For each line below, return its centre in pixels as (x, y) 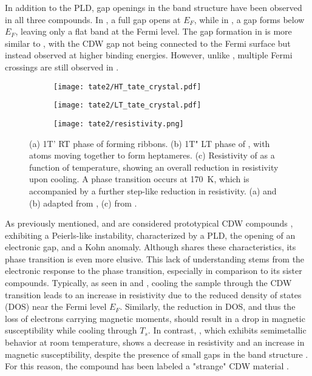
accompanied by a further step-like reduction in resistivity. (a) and (153, 190)
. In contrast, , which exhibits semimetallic (227, 330)
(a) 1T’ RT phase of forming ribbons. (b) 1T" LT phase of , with (150, 143)
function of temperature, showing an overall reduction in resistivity (154, 167)
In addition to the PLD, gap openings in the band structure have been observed (154, 7)
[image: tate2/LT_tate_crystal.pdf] (127, 105)
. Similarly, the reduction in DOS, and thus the (208, 306)
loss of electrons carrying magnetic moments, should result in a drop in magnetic (155, 318)
